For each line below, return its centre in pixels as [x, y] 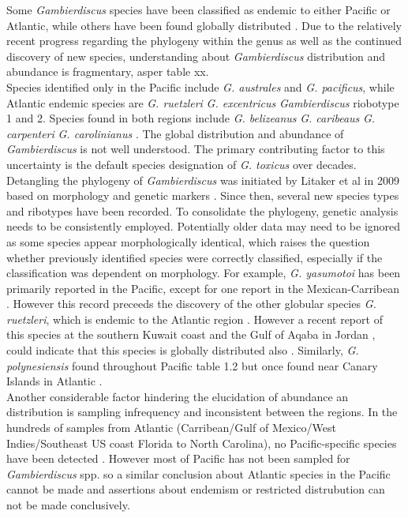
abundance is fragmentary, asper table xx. [108, 71]
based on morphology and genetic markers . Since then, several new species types [203, 195]
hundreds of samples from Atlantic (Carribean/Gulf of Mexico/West [171, 428]
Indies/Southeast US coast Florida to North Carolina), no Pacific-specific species [202, 443]
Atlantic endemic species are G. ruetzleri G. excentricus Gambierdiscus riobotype [203, 102]
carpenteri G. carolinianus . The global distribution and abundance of [175, 133]
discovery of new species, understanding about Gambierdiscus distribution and [196, 56]
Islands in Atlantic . [54, 381]
